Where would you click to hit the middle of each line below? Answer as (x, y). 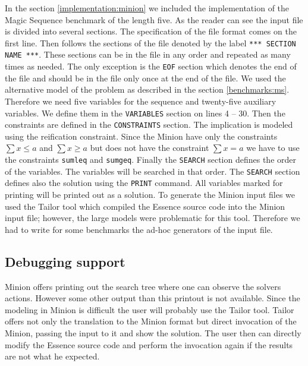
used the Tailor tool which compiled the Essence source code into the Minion (145, 206)
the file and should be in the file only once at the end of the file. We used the (145, 78)
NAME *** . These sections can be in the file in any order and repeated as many (148, 54)
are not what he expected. (52, 356)
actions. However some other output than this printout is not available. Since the (153, 298)
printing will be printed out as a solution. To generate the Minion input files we (150, 194)
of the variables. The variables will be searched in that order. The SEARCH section (153, 171)
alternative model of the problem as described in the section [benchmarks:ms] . (147, 89)
